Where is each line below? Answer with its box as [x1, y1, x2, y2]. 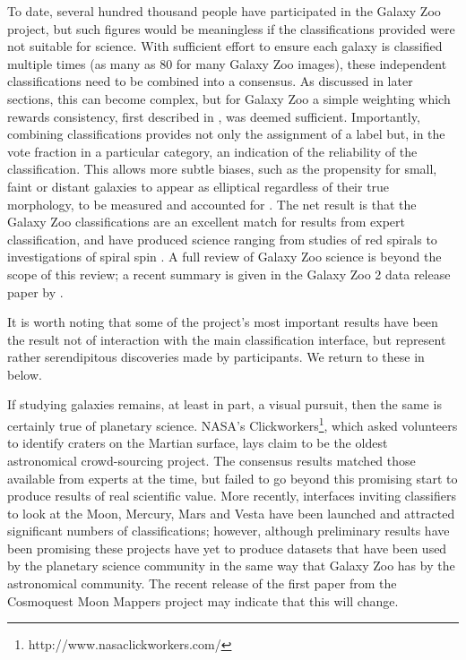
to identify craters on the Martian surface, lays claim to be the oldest [7, 433, 388, 452]
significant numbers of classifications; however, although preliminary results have [7, 521, 450, 540]
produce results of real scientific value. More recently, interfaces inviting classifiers [7, 486, 456, 505]
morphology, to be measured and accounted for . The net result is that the [7, 194, 417, 213]
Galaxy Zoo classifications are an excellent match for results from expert [7, 212, 405, 231]
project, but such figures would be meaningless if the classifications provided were [7, 19, 455, 38]
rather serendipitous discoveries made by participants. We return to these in [7, 347, 425, 366]
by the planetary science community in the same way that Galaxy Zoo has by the [7, 556, 455, 575]
